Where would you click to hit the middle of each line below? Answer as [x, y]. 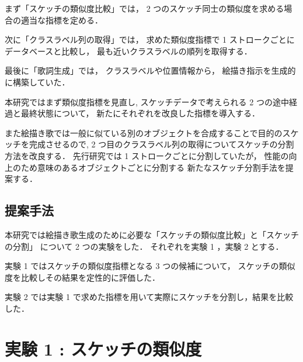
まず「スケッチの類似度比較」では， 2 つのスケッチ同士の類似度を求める [144, 8]
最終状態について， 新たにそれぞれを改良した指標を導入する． [140, 113]
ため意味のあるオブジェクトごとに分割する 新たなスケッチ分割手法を [153, 167]
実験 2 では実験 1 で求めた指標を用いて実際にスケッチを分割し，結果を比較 [149, 297]
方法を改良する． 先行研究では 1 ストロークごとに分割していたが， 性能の [147, 155]
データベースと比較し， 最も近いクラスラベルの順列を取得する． [128, 51]
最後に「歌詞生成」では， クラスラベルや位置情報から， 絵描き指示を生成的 [150, 70]
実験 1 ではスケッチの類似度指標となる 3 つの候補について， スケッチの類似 [150, 266]
